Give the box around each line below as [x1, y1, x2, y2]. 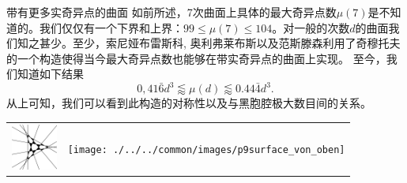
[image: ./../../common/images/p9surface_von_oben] [67, 144, 345, 155]
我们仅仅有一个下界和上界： [39, 19, 183, 35]
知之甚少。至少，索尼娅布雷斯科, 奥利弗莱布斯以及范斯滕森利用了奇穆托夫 [17, 35, 401, 51]
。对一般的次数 [272, 19, 350, 35]
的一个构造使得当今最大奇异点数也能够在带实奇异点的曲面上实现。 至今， [6, 50, 386, 66]
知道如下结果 [17, 65, 84, 82]
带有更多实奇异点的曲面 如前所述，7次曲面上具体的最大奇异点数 [6, 4, 337, 20]
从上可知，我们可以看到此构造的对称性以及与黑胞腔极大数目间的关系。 [6, 95, 371, 111]
